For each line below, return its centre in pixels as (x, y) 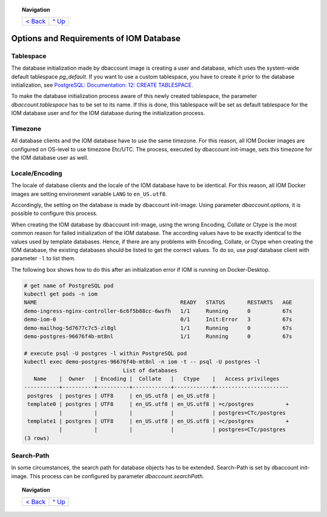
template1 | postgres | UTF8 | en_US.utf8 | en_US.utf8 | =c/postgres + (158, 421)
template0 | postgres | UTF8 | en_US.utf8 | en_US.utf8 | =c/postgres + (158, 404)
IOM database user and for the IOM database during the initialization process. (108, 113)
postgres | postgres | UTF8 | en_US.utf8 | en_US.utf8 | (122, 396)
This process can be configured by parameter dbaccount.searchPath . (117, 476)
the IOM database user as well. (50, 158)
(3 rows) (37, 438)
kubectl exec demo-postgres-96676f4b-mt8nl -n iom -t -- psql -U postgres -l (142, 362)
